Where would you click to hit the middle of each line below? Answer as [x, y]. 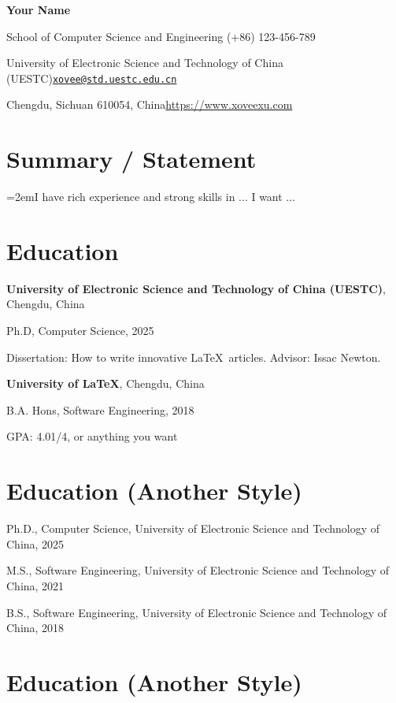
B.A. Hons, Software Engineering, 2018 [100, 409]
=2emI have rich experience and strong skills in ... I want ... [151, 197]
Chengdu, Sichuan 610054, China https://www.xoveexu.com [150, 104]
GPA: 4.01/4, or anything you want [92, 436]
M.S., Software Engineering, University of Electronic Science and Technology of [198, 570]
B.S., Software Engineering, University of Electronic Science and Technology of [197, 612]
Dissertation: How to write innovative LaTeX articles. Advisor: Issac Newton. [194, 357]
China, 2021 [35, 585]
